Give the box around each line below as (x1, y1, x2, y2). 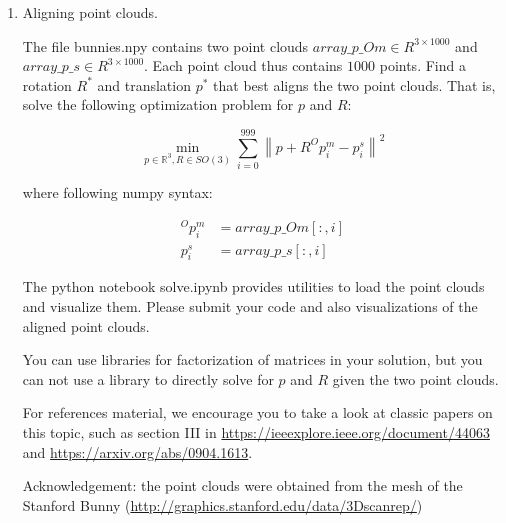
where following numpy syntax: (22, 182, 213, 203)
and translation (97, 74, 191, 95)
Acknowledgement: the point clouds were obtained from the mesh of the (22, 475, 463, 496)
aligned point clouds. (22, 315, 150, 336)
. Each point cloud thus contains (144, 55, 343, 76)
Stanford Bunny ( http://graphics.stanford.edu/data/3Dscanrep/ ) (22, 494, 423, 515)
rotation (22, 74, 72, 95)
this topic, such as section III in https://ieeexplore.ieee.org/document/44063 (22, 421, 490, 442)
